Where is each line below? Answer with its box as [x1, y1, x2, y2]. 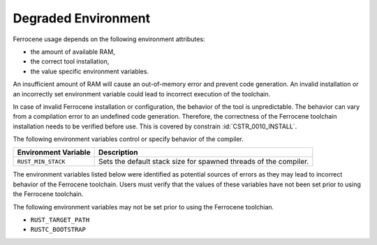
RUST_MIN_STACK [17, 158, 66, 165]
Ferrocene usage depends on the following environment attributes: [13, 35, 205, 43]
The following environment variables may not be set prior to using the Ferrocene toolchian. [13, 202, 274, 211]
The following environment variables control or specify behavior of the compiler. [13, 135, 244, 143]
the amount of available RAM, [30, 47, 115, 56]
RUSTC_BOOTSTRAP [30, 225, 87, 234]
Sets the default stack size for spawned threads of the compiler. [98, 157, 309, 167]
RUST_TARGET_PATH [30, 216, 90, 224]
